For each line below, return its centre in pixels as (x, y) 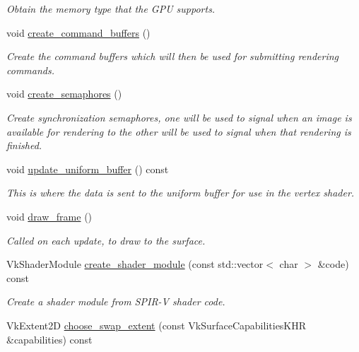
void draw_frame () (49, 216)
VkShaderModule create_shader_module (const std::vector (135, 264)
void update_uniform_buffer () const (88, 169)
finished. (24, 145)
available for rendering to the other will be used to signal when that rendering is (179, 131)
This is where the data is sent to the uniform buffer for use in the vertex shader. (181, 193)
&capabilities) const (49, 339)
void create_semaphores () (64, 94)
